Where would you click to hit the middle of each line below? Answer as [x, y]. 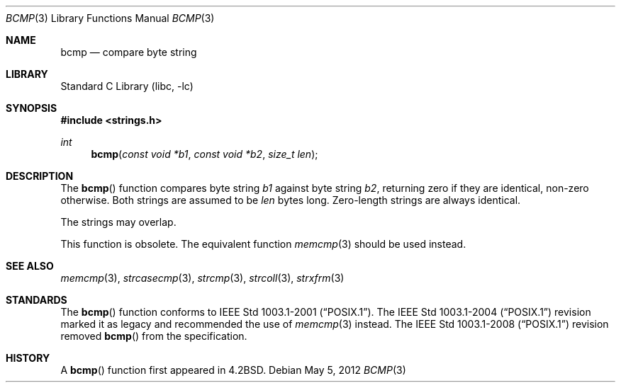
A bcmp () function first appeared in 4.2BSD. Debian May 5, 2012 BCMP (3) [233, 370]
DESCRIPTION [40, 176]
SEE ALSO [30, 266]
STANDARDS [37, 300]
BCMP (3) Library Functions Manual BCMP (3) [110, 18]
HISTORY [28, 358]
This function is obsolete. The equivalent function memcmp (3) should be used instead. [263, 244]
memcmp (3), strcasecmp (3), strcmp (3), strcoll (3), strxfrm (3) [202, 278]
